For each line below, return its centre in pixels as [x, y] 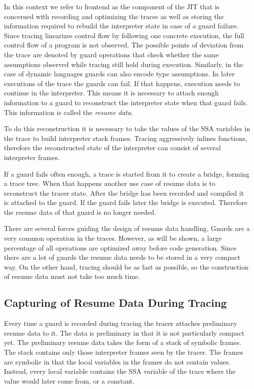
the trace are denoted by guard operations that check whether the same [111, 54]
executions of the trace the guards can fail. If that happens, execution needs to [122, 83]
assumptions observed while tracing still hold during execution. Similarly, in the [124, 64]
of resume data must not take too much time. [72, 276]
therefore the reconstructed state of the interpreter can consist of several [113, 148]
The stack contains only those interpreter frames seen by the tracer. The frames [124, 352]
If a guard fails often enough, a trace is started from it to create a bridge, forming [127, 173]
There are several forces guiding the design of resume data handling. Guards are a [127, 228]
